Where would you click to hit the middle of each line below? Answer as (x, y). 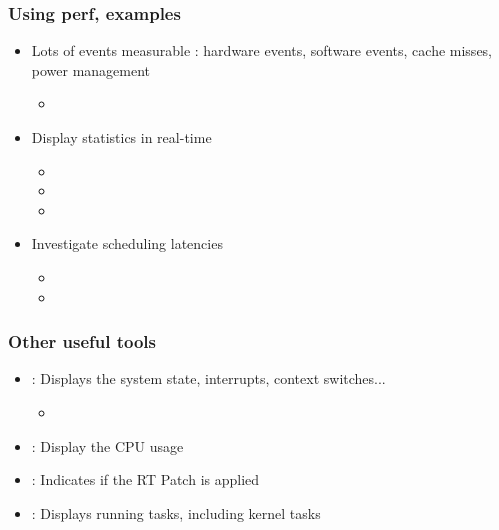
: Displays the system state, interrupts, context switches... (208, 378)
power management (91, 69)
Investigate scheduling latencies (127, 243)
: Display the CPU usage (107, 445)
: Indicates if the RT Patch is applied (145, 479)
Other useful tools (82, 341)
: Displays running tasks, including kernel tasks (176, 512)
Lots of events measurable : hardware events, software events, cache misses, (262, 50)
